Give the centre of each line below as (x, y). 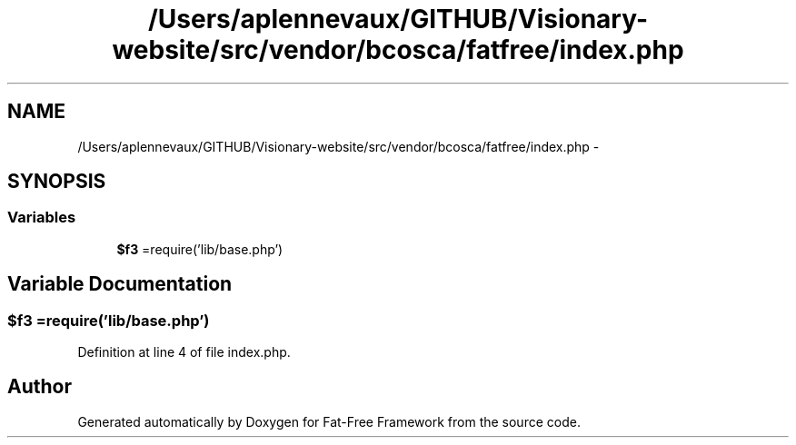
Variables (42, 218)
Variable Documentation (120, 284)
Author (40, 387)
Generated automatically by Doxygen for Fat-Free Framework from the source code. (329, 421)
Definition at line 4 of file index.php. (184, 352)
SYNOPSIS (57, 182)
